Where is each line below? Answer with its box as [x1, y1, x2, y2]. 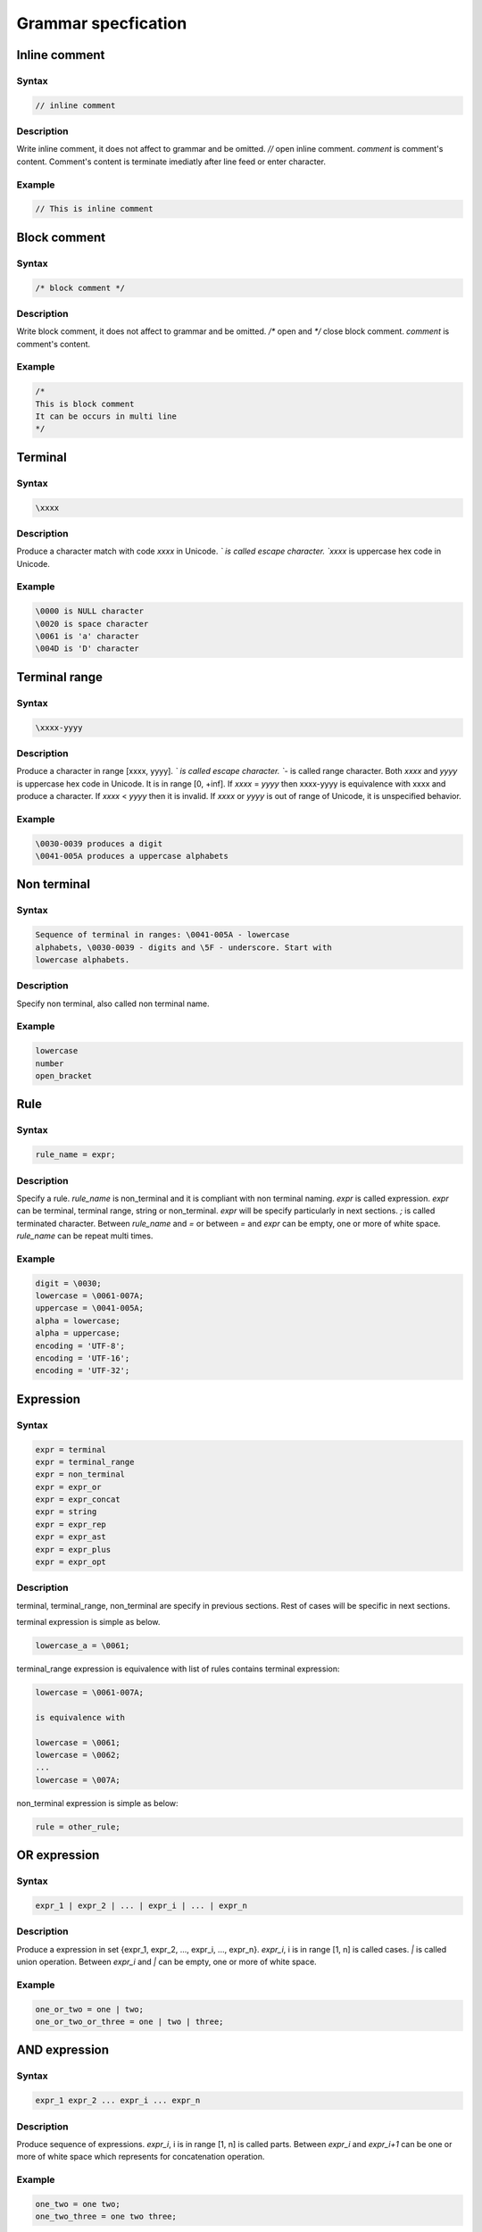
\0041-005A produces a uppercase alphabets [35, 851, 229, 861]
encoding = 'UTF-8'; [35, 1340, 125, 1351]
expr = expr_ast [35, 1532, 107, 1542]
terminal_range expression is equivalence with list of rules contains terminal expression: [16, 1663, 340, 1674]
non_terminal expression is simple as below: [16, 1797, 179, 1808]
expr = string [35, 1507, 97, 1517]
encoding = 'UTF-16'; [35, 1353, 130, 1363]
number [35, 1058, 64, 1069]
